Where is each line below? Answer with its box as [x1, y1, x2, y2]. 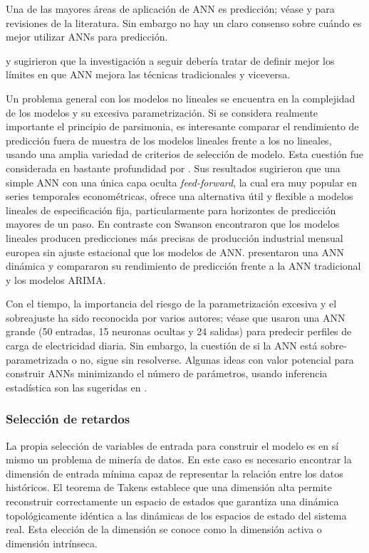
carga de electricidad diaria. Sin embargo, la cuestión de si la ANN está [6, 338, 318, 353]
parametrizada [6, 352, 68, 367]
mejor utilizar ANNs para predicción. [6, 29, 168, 44]
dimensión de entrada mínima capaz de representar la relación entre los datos [6, 465, 343, 480]
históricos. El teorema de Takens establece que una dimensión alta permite [6, 480, 332, 495]
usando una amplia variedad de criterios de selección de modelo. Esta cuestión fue [6, 147, 363, 162]
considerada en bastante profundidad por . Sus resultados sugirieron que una [6, 160, 341, 175]
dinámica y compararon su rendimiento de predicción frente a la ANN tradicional [6, 258, 361, 273]
